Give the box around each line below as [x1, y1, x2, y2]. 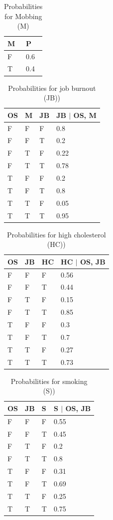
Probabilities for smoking [10, 375, 88, 386]
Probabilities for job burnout [8, 82, 96, 93]
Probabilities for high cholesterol [6, 229, 106, 239]
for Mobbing [4, 11, 42, 21]
